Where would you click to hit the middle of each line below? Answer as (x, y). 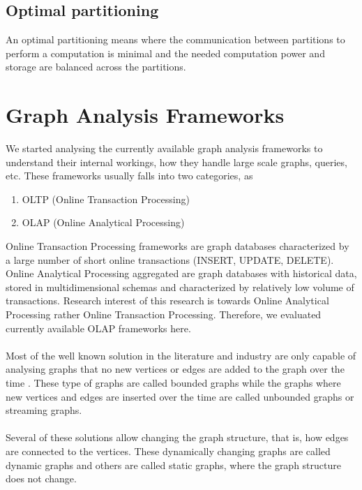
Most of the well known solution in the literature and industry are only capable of (181, 355)
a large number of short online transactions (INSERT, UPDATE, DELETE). (170, 259)
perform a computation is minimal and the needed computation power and (165, 53)
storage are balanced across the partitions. (96, 67)
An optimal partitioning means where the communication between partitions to (175, 39)
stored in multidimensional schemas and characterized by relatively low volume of (180, 287)
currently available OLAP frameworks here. (98, 328)
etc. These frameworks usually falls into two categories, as (129, 176)
